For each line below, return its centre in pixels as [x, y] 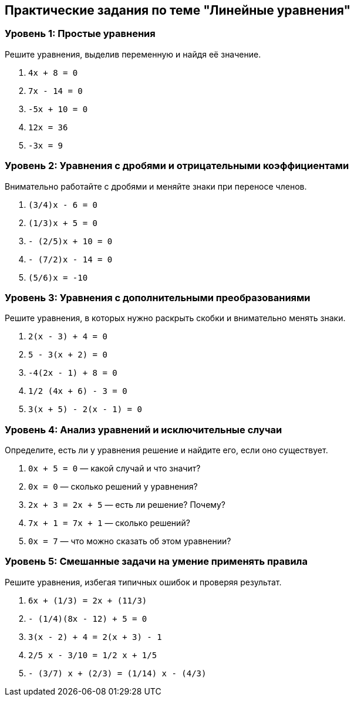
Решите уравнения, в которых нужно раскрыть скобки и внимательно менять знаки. [175, 318]
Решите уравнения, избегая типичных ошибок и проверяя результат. [143, 582]
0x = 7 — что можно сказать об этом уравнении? [130, 541]
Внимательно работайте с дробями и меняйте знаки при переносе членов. [156, 186]
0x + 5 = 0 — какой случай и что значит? [114, 469]
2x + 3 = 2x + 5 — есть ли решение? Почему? [127, 505]
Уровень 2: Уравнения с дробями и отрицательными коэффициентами [177, 166]
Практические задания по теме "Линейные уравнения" [178, 10]
